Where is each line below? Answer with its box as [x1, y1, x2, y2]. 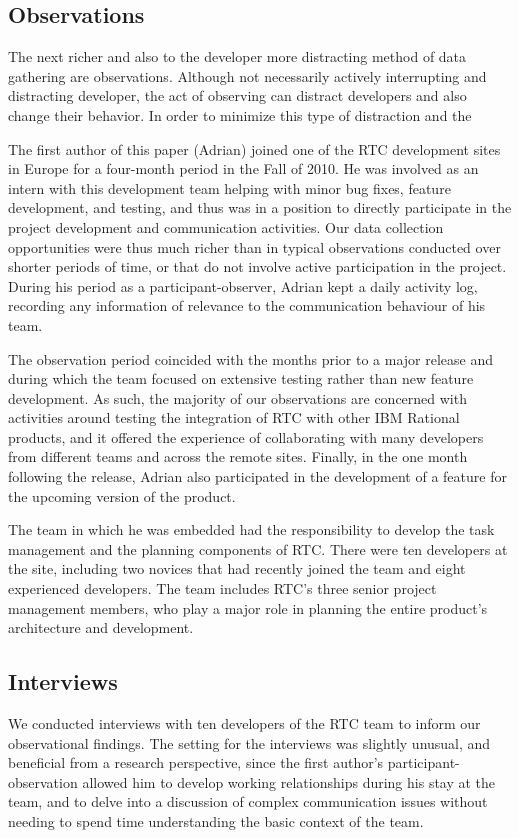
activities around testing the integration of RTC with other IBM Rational [8, 407, 460, 428]
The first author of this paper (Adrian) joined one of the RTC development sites [8, 138, 501, 159]
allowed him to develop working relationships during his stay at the [82, 771, 496, 792]
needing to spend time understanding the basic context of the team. [8, 811, 424, 831]
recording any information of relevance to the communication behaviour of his [8, 295, 486, 316]
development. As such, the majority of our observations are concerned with [8, 387, 467, 408]
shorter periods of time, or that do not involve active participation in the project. [8, 256, 507, 277]
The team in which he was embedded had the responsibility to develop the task [8, 519, 495, 540]
